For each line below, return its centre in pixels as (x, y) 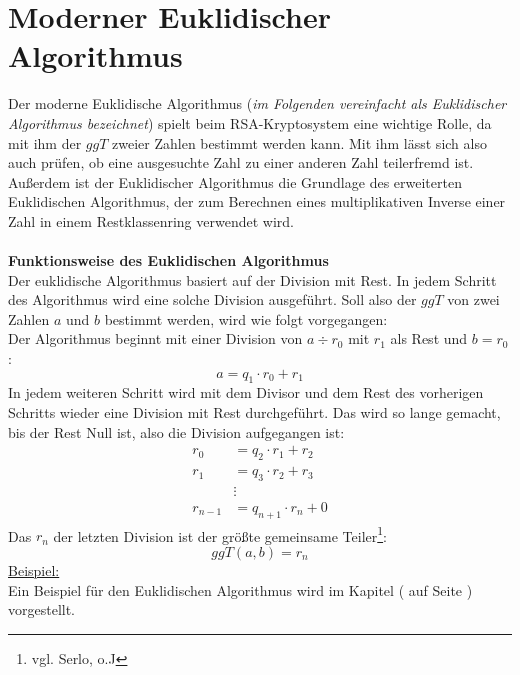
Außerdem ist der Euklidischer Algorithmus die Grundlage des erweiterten (235, 181)
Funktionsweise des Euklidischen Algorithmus (168, 260)
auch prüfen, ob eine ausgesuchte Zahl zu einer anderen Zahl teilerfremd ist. (241, 162)
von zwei (473, 299)
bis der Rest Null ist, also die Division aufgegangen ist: (176, 431)
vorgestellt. (42, 609)
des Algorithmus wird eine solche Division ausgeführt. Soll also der (212, 299)
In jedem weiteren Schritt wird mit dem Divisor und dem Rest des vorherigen (246, 392)
